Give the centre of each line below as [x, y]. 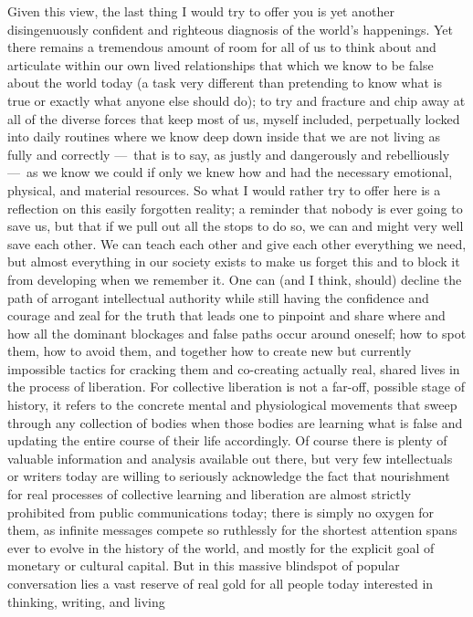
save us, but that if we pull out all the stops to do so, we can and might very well [236, 226]
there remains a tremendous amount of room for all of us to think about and [222, 47]
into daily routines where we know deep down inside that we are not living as [224, 136]
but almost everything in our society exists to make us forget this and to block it [234, 261]
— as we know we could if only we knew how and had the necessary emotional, [230, 172]
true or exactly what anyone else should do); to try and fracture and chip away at [236, 100]
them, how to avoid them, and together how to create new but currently [210, 351]
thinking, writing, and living [86, 601]
